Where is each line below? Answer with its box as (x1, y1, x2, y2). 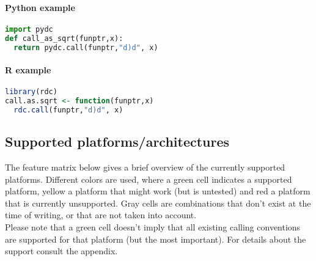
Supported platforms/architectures (5, 132, 230, 151)
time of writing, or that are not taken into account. (5, 208, 197, 221)
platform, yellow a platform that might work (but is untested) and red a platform (5, 185, 310, 197)
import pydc (5, 24, 53, 34)
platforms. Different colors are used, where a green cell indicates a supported (5, 172, 292, 185)
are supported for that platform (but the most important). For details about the (5, 232, 306, 245)
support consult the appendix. (5, 244, 118, 257)
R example (5, 64, 51, 76)
